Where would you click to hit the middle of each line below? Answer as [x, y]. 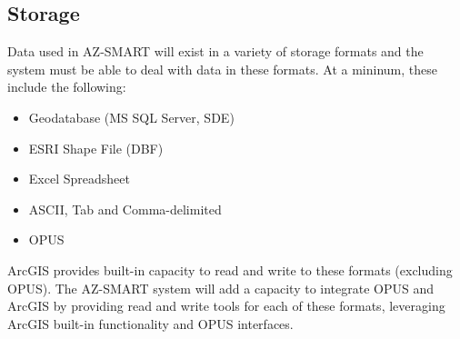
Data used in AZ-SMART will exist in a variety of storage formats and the [215, 51]
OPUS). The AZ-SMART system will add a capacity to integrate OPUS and [220, 288]
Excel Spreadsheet [79, 179]
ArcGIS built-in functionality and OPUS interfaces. [150, 323]
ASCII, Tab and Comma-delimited [125, 209]
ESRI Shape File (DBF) [96, 148]
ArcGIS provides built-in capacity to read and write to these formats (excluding [230, 269]
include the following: [67, 87]
